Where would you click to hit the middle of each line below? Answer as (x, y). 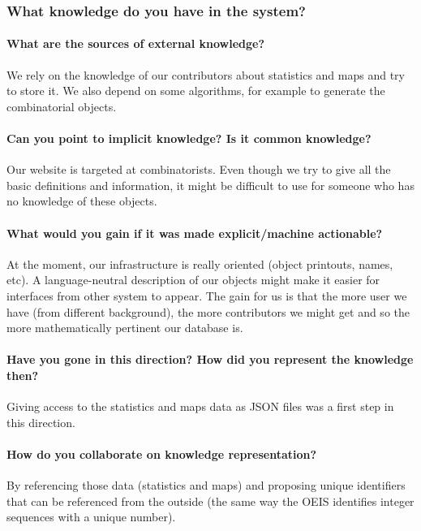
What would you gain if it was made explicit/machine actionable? (195, 233)
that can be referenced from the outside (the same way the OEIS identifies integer (210, 501)
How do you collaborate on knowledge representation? (162, 453)
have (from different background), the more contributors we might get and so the (208, 311)
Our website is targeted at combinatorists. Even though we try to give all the (199, 169)
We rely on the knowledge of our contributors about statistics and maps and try (206, 74)
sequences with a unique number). (91, 517)
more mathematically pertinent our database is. (125, 328)
